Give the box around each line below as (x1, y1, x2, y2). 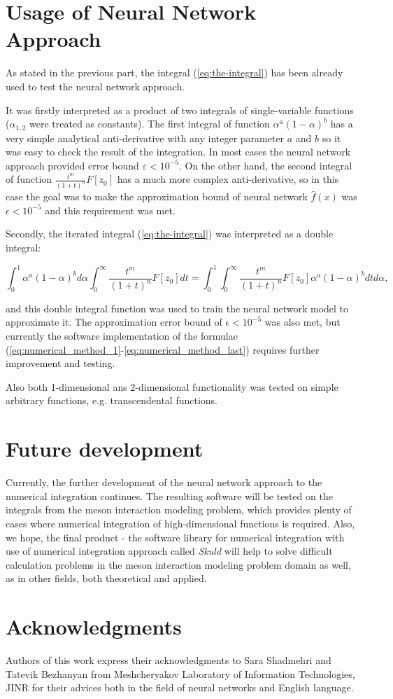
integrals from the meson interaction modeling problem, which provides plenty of (6, 502, 352, 517)
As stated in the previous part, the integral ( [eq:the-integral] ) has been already (6, 65, 343, 80)
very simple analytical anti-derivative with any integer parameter (6, 130, 285, 145)
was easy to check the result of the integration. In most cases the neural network (6, 144, 351, 159)
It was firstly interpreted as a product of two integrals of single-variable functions (6, 102, 354, 117)
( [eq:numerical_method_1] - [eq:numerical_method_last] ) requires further (6, 342, 320, 357)
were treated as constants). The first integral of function (29, 116, 270, 131)
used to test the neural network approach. (6, 78, 185, 93)
